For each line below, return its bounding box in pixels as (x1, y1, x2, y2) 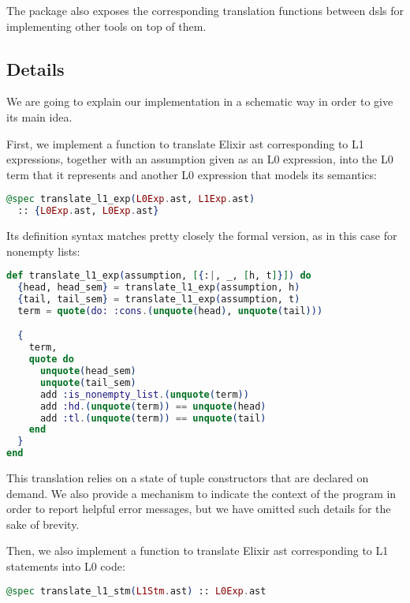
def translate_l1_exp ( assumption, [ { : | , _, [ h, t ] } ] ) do (6, 270, 311, 282)
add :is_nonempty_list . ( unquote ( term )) (39, 388, 249, 400)
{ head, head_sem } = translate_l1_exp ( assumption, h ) (17, 282, 300, 294)
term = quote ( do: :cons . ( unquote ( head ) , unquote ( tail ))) (17, 305, 323, 316)
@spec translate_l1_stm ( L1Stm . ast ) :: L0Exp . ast (6, 585, 266, 597)
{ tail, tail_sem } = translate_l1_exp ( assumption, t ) (17, 294, 300, 305)
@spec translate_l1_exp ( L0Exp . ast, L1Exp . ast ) (6, 193, 255, 205)
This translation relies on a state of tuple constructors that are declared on (6, 470, 369, 486)
